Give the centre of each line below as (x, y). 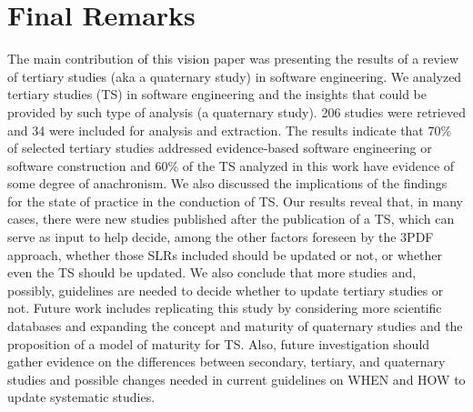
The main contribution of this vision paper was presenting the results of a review (233, 59)
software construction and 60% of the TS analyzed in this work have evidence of (231, 165)
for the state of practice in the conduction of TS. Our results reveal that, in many (235, 201)
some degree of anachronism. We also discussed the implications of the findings (227, 183)
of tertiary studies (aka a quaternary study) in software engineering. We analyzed (235, 76)
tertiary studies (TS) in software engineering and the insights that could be (217, 94)
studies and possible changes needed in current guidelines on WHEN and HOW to (236, 379)
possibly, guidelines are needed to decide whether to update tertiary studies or (226, 290)
